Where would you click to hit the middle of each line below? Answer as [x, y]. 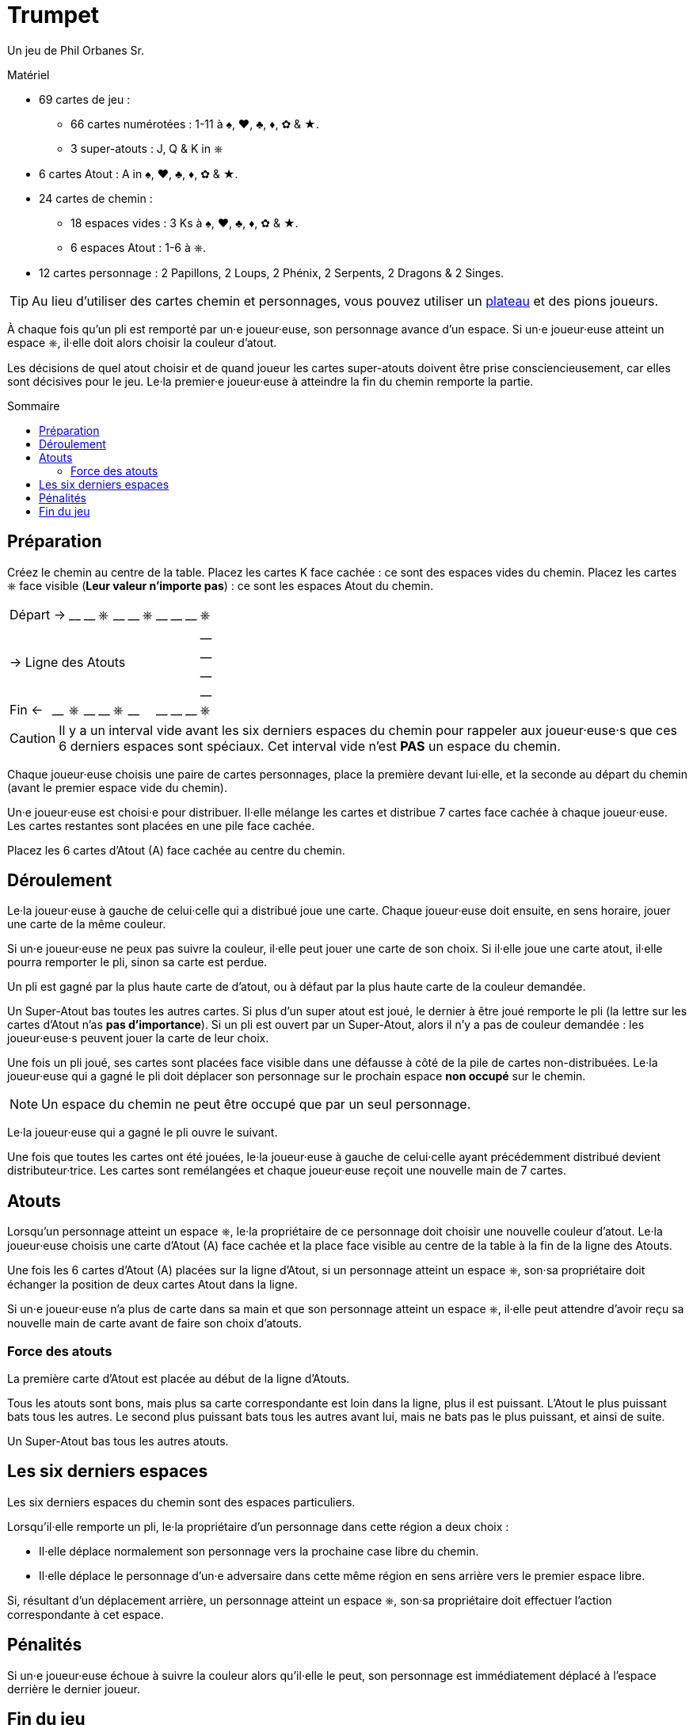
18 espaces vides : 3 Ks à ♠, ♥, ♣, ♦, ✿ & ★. [185, 223]
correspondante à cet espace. [86, 1614]
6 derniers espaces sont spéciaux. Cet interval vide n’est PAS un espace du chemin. [310, 746]
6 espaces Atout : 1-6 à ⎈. [139, 247]
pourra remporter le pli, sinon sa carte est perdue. [137, 962]
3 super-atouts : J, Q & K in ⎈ [147, 148]
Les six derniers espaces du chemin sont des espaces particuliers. [181, 1502]
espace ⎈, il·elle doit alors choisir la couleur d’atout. [142, 342]
